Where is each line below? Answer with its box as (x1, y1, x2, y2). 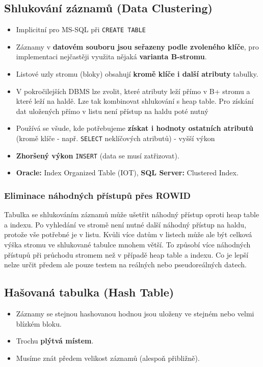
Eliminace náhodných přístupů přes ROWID (4, 189, 191, 201)
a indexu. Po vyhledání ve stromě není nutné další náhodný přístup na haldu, (4, 219, 247, 230)
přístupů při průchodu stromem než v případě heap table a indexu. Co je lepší (4, 249, 249, 260)
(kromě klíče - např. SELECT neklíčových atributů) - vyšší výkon (16, 133, 215, 144)
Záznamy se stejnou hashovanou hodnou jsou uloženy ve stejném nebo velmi (16, 308, 254, 318)
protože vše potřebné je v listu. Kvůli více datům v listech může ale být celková (4, 229, 252, 240)
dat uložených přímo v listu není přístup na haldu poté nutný (16, 105, 208, 116)
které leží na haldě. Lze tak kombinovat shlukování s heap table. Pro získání (16, 96, 254, 106)
